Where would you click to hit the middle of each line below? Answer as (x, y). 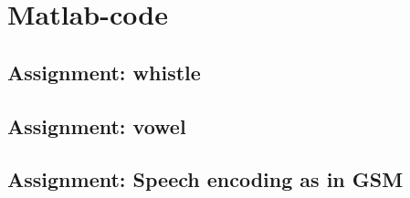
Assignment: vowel (97, 125)
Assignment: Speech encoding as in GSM (205, 179)
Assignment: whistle (104, 72)
